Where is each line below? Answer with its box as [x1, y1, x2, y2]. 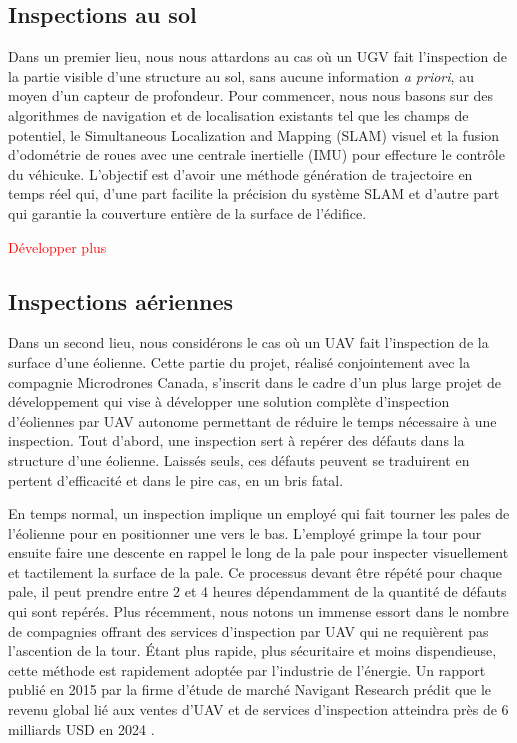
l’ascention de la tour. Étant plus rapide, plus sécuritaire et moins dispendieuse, [8, 640, 497, 661]
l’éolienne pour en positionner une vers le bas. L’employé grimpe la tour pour [8, 522, 482, 543]
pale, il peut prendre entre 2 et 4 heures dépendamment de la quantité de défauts [8, 581, 507, 602]
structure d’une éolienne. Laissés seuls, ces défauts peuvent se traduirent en [8, 449, 470, 470]
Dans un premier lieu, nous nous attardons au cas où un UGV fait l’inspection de [8, 46, 508, 67]
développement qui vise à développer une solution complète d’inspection [8, 391, 450, 412]
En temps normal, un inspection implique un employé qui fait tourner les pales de [8, 503, 510, 524]
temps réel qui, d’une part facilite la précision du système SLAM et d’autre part [8, 183, 500, 204]
